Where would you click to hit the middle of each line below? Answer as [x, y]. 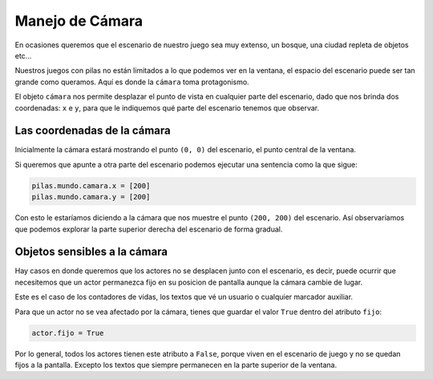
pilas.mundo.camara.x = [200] [91, 185]
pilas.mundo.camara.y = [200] [91, 197]
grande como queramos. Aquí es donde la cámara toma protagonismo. [132, 82]
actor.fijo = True [68, 333]
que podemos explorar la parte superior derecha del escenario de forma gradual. [149, 229]
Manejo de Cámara [79, 21]
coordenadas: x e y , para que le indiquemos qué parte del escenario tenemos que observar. [167, 107]
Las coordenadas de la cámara [93, 131]
